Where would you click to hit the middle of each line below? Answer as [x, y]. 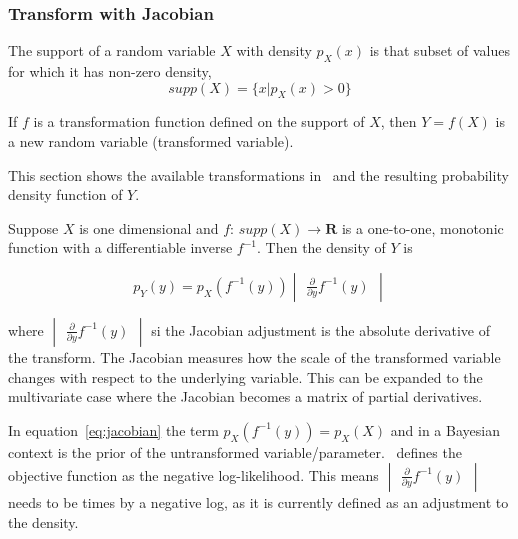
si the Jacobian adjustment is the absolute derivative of [321, 329]
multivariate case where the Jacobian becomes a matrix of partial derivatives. [245, 396]
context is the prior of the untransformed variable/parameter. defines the [235, 451]
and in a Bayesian [445, 429]
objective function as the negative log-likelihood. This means [193, 475]
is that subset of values [440, 50]
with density [274, 50]
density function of [65, 194]
